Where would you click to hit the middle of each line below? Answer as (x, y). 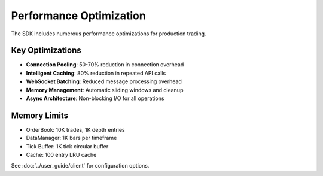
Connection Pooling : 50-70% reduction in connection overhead (105, 65)
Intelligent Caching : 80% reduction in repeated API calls (96, 73)
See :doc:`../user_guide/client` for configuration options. (80, 166)
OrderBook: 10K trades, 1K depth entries (75, 129)
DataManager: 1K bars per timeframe (71, 138)
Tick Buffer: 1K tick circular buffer (67, 146)
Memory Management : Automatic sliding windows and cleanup (105, 90)
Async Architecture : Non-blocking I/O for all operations (95, 98)
